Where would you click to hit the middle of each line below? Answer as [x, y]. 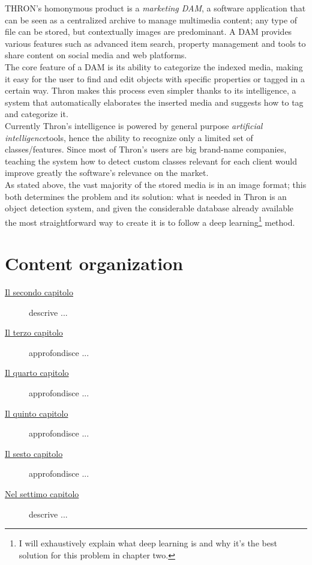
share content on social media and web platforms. [96, 55]
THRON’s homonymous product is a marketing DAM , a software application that [155, 8]
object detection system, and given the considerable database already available [149, 208]
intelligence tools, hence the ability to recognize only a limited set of [129, 137]
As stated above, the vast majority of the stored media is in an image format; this [156, 184]
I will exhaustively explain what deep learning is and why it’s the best [148, 543]
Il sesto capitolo [34, 453]
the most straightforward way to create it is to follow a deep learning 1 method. [150, 221]
